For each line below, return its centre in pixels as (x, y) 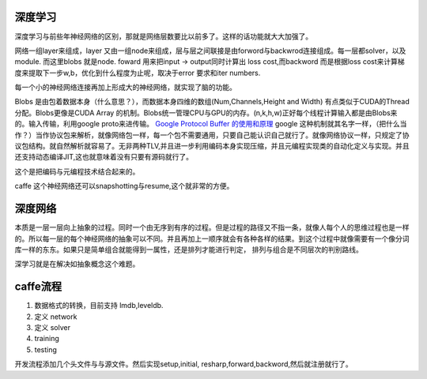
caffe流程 (38, 287)
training (47, 339)
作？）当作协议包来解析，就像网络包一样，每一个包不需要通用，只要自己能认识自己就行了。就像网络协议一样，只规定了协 (212, 135)
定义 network (56, 317)
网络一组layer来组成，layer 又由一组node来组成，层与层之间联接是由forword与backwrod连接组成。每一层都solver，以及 (210, 51)
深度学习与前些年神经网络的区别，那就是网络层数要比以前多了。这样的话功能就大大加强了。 (163, 36)
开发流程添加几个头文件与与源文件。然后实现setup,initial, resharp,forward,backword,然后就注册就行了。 (184, 364)
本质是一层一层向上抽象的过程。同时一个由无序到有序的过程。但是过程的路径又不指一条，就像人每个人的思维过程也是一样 (212, 227)
